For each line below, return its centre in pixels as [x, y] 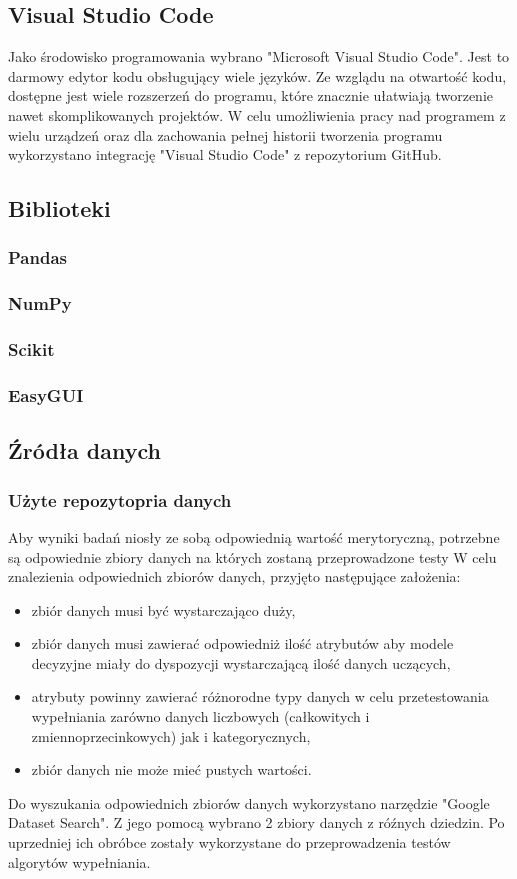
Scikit [31, 349]
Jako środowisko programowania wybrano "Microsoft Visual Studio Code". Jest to [259, 56]
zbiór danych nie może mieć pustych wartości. [171, 769]
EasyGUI [46, 395]
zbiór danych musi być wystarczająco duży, [163, 609]
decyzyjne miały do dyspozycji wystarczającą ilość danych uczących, [241, 662]
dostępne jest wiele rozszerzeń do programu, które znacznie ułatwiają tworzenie [250, 95]
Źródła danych [84, 450]
